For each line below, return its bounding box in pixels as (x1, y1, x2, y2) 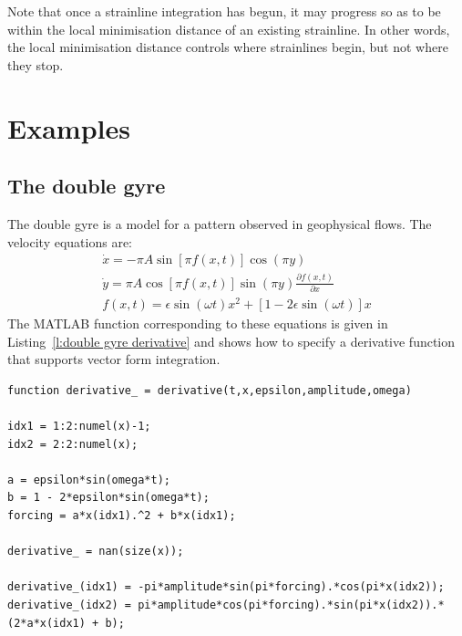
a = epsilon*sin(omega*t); (7, 473, 170, 486)
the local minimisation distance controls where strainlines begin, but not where (7, 37, 448, 57)
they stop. (7, 55, 64, 74)
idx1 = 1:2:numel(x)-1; (7, 419, 151, 433)
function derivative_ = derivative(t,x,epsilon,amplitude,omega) (7, 383, 412, 397)
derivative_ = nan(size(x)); (7, 545, 184, 558)
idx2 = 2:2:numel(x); (7, 437, 139, 451)
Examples (7, 109, 130, 146)
